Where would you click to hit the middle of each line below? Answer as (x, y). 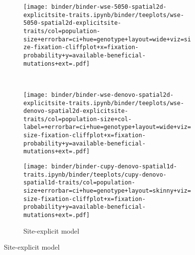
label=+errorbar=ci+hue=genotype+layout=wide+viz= (107, 127)
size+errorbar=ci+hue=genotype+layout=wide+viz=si (107, 39)
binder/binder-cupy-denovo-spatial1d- (114, 167)
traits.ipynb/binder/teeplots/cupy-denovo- (95, 174)
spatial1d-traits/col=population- (79, 183)
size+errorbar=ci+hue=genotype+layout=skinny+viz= (107, 191)
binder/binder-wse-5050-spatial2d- (109, 7)
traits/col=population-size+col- (78, 119)
